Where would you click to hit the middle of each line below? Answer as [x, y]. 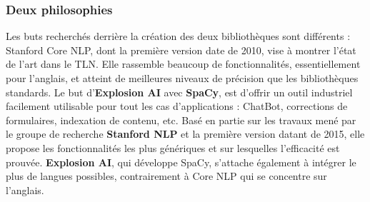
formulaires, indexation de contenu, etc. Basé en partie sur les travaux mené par [181, 120]
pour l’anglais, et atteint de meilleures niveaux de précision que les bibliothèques [182, 78]
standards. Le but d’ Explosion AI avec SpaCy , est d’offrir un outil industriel [179, 92]
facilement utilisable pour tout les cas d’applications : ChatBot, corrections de [177, 106]
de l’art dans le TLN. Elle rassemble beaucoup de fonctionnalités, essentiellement [183, 64]
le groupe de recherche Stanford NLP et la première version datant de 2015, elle [185, 134]
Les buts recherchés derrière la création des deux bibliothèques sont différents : [178, 36]
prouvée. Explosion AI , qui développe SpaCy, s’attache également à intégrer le [181, 162]
